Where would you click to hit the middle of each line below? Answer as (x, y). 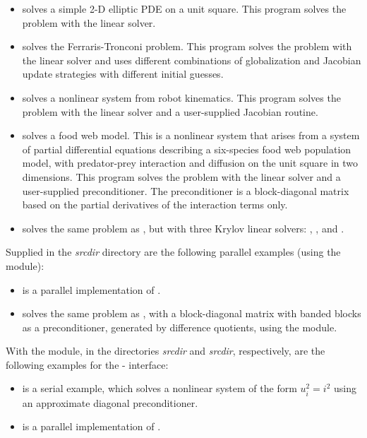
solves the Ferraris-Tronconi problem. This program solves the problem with (187, 46)
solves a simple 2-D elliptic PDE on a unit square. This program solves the (184, 8)
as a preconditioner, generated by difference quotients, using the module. (180, 327)
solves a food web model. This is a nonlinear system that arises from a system (191, 135)
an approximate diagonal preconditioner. (110, 402)
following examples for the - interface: (87, 364)
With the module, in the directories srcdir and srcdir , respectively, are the (166, 351)
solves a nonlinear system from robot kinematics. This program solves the (181, 97)
